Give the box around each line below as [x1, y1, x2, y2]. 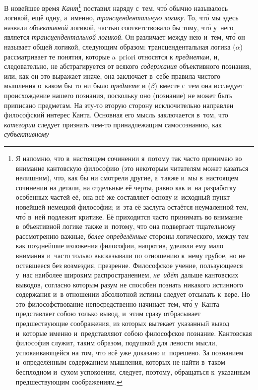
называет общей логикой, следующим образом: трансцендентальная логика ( [4, 42, 236, 52]
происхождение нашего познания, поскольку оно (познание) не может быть [4, 90, 233, 100]
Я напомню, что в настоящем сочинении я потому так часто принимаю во [15, 153, 242, 163]
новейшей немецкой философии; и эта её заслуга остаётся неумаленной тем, [15, 201, 249, 212]
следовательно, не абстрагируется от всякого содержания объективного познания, [4, 61, 251, 71]
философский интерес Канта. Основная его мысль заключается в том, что [4, 110, 228, 120]
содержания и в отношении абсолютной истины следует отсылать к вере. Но [15, 289, 250, 299]
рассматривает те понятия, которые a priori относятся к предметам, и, [4, 51, 220, 61]
